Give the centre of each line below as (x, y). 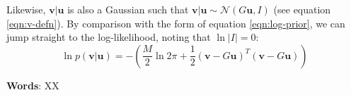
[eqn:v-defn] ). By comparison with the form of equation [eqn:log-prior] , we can (176, 23)
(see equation (302, 9)
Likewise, (26, 9)
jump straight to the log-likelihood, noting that (109, 37)
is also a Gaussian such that (128, 9)
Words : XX (33, 85)
